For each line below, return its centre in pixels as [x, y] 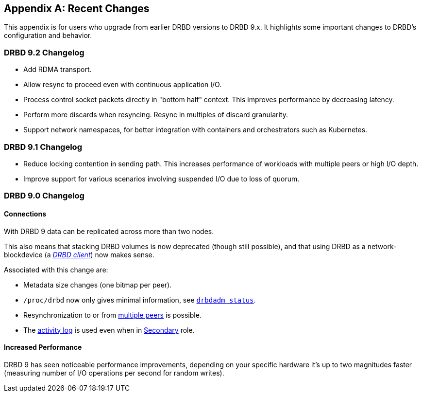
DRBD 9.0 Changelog [44, 196]
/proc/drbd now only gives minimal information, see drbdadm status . [140, 300]
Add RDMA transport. [58, 70]
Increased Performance [43, 347]
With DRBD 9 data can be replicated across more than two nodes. [109, 231]
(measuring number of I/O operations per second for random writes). [114, 373]
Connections [25, 214]
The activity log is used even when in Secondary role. [109, 330]
